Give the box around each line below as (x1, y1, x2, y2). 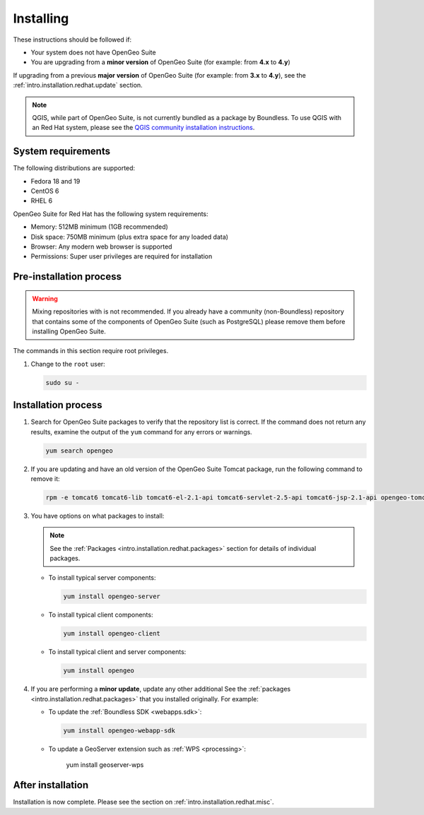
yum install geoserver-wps (66, 761, 144, 769)
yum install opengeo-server (63, 593, 160, 600)
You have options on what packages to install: (30, 511, 165, 520)
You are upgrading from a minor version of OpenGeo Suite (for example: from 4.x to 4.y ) (30, 58, 291, 66)
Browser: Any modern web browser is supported (30, 242, 172, 251)
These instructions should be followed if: (13, 35, 132, 44)
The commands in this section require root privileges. (13, 347, 169, 355)
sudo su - (45, 379, 80, 386)
